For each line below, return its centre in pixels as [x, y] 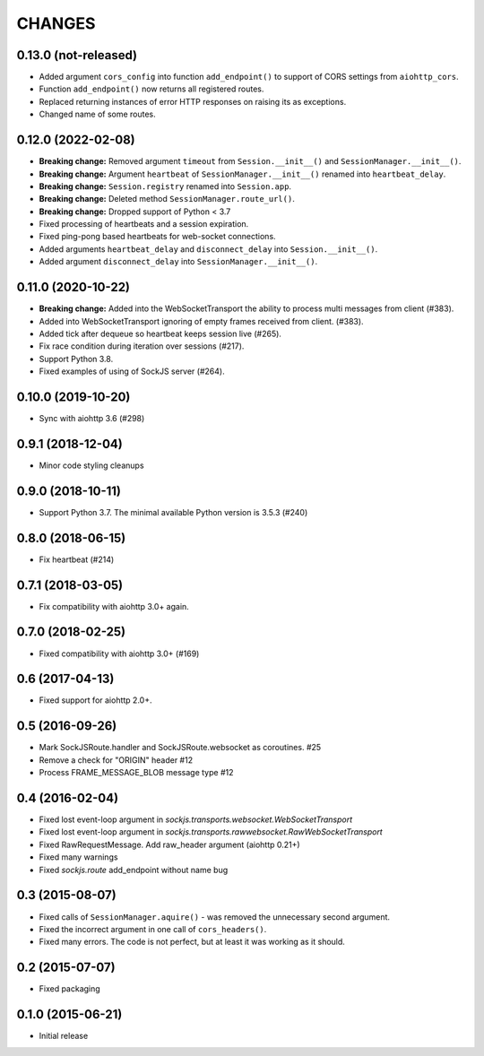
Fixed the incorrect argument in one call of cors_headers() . [153, 929]
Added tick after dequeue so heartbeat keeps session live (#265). [160, 333]
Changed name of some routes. [97, 114]
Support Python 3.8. [76, 359]
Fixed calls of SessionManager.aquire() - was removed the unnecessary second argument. [214, 917]
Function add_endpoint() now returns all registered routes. [151, 89]
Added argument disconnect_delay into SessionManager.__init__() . [178, 262]
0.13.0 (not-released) [77, 55]
